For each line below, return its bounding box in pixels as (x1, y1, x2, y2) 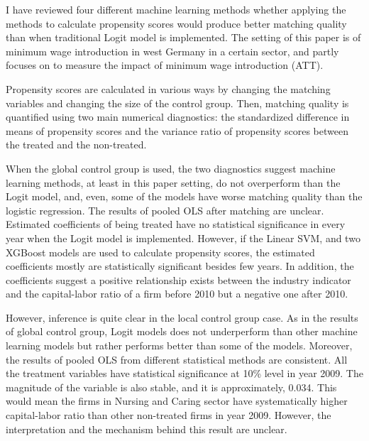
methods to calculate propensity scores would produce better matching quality (6, 16, 347, 31)
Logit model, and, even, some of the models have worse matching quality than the (6, 189, 363, 204)
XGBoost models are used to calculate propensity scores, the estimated (6, 244, 315, 259)
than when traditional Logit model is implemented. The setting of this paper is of (6, 30, 361, 45)
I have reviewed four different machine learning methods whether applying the (6, 2, 346, 16)
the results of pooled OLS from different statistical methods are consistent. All (6, 352, 348, 366)
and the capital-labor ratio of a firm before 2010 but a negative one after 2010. (6, 286, 348, 301)
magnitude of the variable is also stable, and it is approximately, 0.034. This (6, 379, 337, 394)
